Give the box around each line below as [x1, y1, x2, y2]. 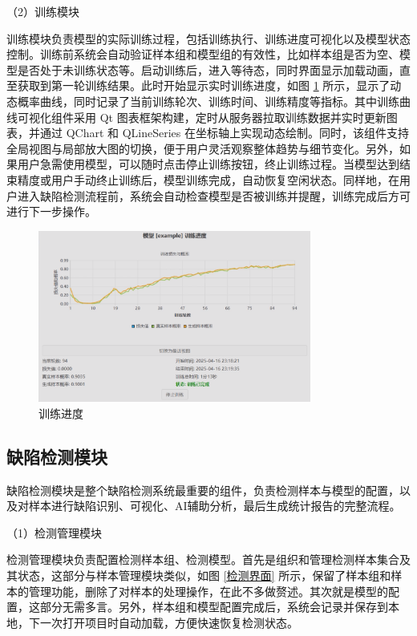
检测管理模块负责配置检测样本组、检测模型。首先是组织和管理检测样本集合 [6, 551, 399, 568]
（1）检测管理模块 [6, 524, 102, 541]
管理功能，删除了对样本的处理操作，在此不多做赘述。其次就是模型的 [28, 582, 388, 599]
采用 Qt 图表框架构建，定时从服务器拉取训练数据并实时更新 [73, 108, 387, 125]
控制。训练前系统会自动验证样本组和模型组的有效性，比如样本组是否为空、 [6, 46, 399, 63]
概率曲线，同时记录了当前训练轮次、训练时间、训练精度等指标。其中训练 [17, 92, 399, 109]
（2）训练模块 [6, 3, 79, 19]
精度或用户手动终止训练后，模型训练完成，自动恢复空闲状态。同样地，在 [17, 171, 399, 188]
